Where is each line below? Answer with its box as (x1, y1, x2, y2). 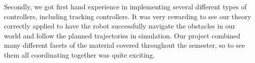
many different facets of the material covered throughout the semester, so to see (4, 40, 245, 50)
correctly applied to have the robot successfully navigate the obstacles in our (4, 21, 236, 31)
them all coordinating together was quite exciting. (4, 49, 155, 60)
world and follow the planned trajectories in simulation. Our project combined (4, 30, 241, 40)
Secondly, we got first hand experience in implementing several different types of (4, 1, 247, 11)
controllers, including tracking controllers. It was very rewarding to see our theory (4, 11, 252, 21)
